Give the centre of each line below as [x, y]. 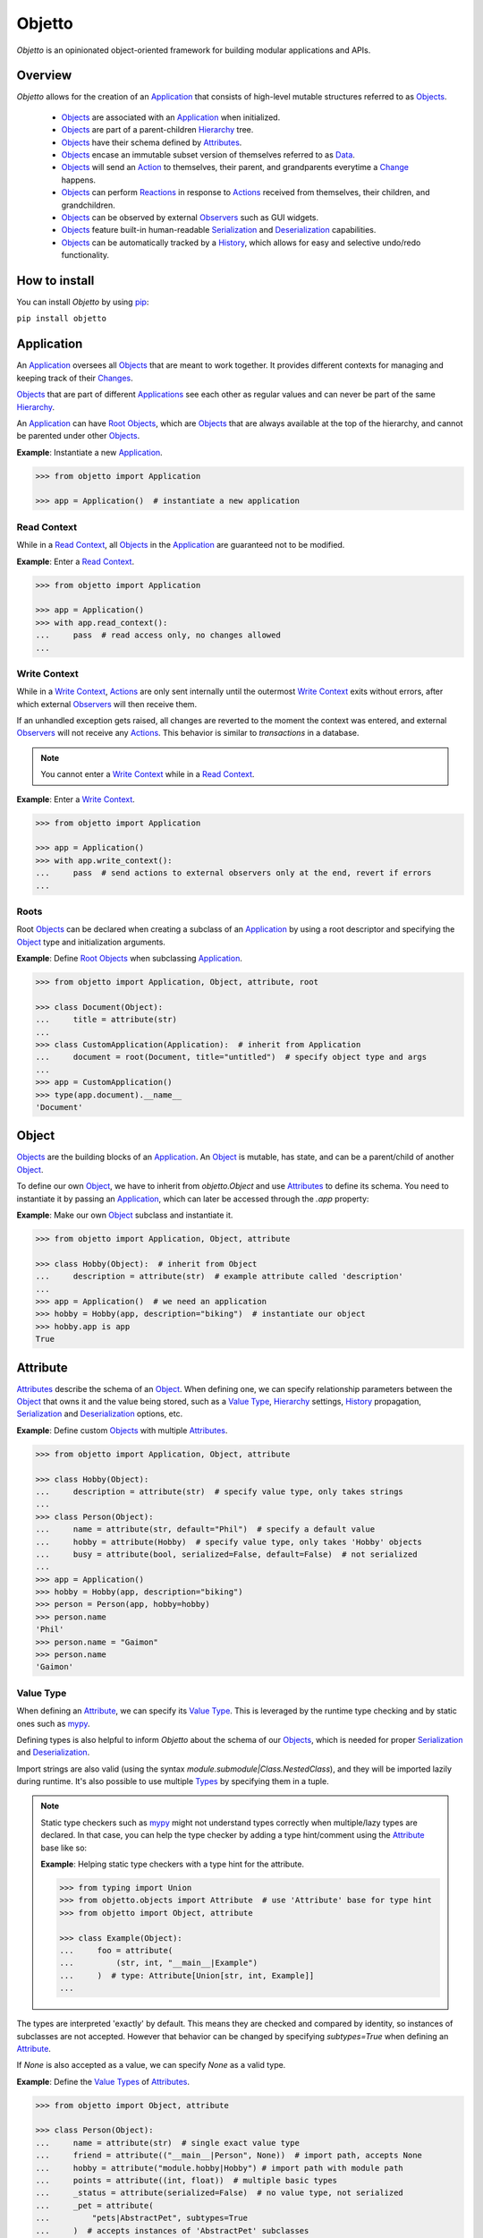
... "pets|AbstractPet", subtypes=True [141, 2218]
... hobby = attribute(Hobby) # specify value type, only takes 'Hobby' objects [229, 1542]
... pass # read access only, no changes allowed [158, 635]
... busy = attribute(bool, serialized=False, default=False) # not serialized [226, 1554]
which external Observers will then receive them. [106, 704]
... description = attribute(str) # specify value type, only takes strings [220, 1491]
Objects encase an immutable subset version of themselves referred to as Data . [208, 155]
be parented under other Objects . [78, 436]
